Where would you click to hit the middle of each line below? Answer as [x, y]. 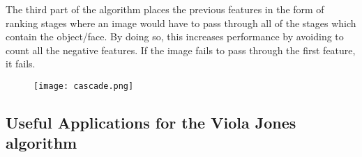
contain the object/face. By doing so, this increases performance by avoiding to [175, 36]
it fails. [21, 64]
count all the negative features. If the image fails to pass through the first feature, [181, 50]
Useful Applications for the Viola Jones [151, 123]
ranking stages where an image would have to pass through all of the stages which [181, 23]
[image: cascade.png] [84, 86]
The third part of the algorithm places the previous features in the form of [165, 9]
